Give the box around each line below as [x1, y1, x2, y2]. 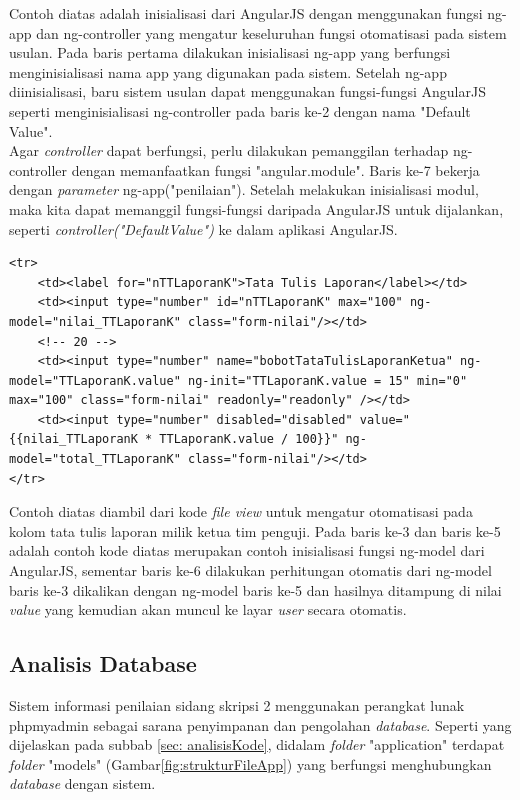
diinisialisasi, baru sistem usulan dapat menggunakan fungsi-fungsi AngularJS [9, 81, 486, 102]
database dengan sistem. [9, 773, 156, 794]
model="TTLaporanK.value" [9, 373, 181, 388]
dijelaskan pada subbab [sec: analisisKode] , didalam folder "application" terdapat [9, 734, 505, 755]
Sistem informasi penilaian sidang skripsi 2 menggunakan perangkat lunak [9, 695, 465, 716]
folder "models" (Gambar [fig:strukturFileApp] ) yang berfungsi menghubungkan [9, 753, 492, 774]
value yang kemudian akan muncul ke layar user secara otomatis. [9, 599, 407, 620]
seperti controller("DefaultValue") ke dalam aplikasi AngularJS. [9, 218, 398, 239]
